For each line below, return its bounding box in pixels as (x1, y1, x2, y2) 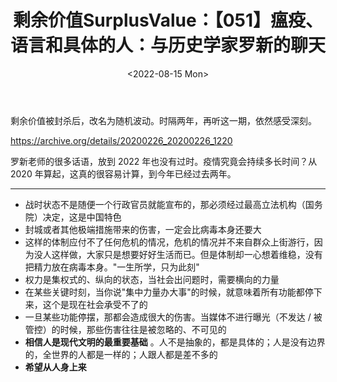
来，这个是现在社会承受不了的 (24, 298, 148, 310)
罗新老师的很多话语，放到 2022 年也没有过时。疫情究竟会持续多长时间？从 (10, 155, 318, 167)
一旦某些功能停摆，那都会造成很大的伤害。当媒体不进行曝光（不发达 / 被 (24, 311, 323, 323)
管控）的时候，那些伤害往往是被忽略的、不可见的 (24, 323, 227, 335)
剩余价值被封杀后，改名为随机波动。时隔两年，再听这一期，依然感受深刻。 (10, 114, 317, 126)
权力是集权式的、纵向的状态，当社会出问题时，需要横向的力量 (24, 273, 280, 285)
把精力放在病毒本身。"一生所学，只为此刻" (24, 261, 200, 273)
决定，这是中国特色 (42, 211, 122, 223)
